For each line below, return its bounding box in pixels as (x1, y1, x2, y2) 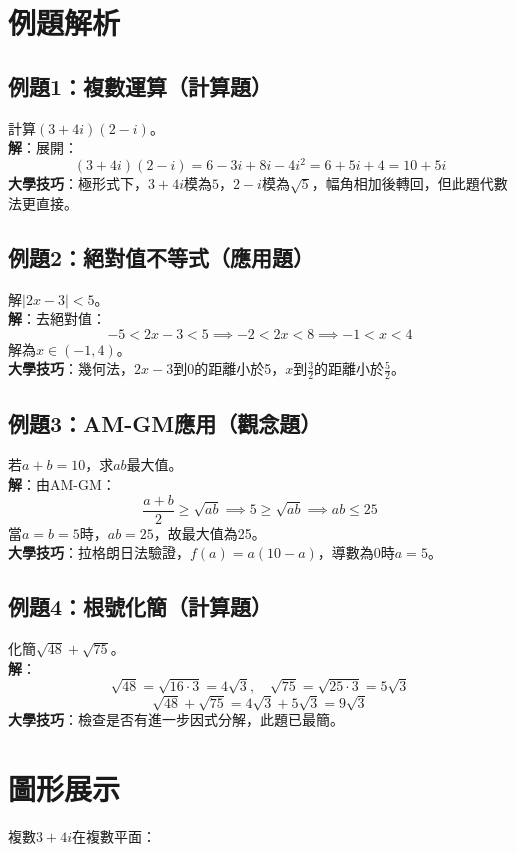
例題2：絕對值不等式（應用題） (8, 241, 315, 272)
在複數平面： (71, 825, 156, 846)
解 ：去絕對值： (8, 308, 106, 329)
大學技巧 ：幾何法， (8, 358, 134, 379)
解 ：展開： (8, 137, 78, 158)
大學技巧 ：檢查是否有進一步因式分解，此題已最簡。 (8, 709, 344, 729)
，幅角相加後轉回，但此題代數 (311, 173, 508, 194)
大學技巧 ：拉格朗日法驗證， (8, 542, 190, 563)
